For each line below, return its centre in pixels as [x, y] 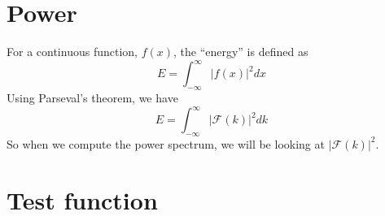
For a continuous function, [72, 52]
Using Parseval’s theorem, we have [92, 98]
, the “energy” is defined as [241, 52]
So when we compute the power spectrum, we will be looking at [166, 143]
